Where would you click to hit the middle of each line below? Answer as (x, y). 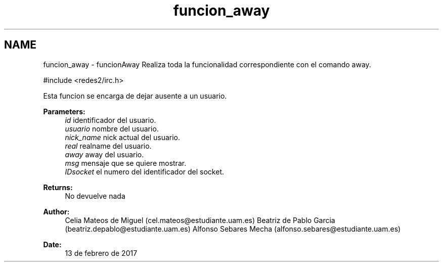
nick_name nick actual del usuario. (123, 137)
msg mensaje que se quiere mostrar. (126, 163)
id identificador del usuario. (110, 120)
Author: (56, 211)
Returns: (58, 187)
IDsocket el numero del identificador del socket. (145, 171)
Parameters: (64, 111)
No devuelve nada (95, 196)
